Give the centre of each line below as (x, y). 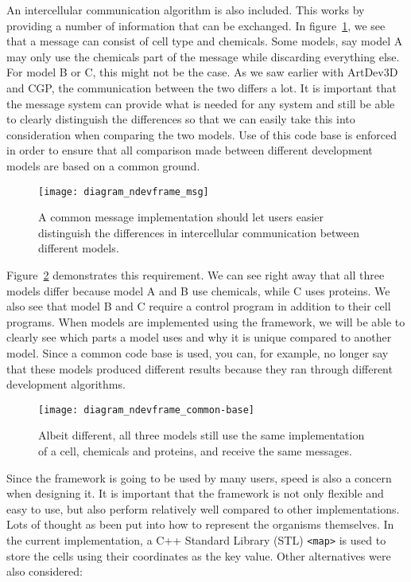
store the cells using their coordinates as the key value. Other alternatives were (199, 555)
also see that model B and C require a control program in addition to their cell (199, 306)
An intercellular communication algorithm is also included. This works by (186, 10)
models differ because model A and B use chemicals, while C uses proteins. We (198, 290)
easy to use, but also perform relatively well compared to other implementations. (203, 508)
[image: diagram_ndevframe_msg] (124, 191)
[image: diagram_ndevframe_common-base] (147, 410)
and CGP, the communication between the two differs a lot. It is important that (202, 87)
